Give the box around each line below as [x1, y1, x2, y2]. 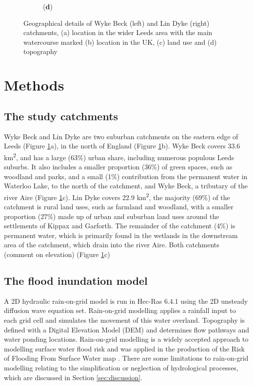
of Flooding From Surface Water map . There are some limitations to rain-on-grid [4, 353, 249, 363]
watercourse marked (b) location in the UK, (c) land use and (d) [23, 37, 217, 47]
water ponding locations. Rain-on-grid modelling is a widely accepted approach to [4, 334, 249, 344]
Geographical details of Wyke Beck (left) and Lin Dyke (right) [23, 18, 210, 28]
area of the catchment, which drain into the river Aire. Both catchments [4, 239, 219, 250]
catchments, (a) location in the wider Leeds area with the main [23, 27, 213, 37]
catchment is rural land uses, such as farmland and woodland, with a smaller [4, 202, 234, 212]
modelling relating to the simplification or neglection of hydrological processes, [4, 362, 238, 372]
